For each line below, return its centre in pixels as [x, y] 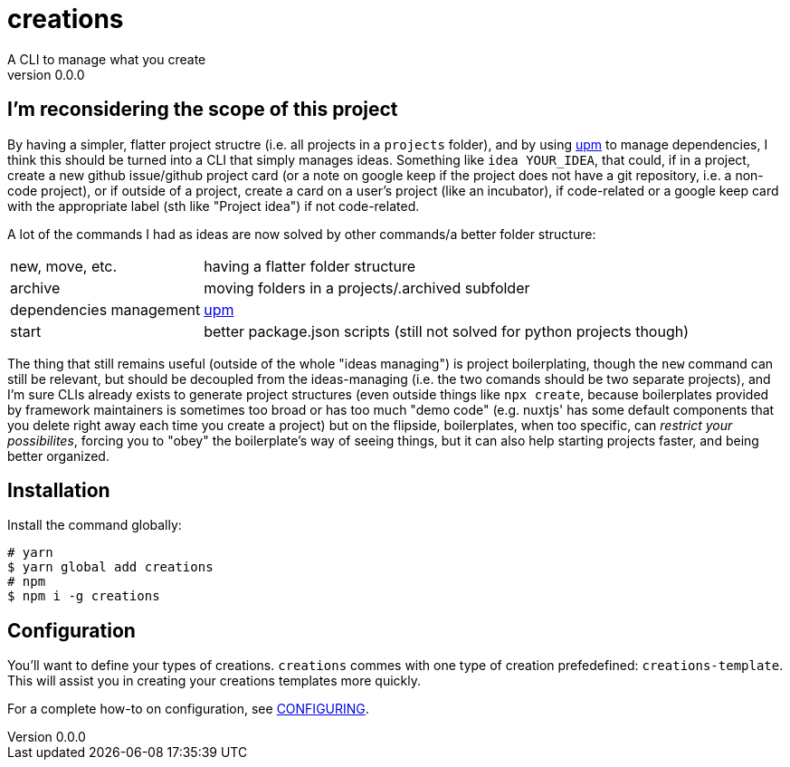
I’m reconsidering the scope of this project [203, 110]
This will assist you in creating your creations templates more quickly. [214, 681]
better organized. [58, 455]
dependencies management [105, 309]
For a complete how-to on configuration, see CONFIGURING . [188, 709]
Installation [59, 491]
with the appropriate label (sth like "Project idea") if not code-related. [214, 206]
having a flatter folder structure [310, 266]
